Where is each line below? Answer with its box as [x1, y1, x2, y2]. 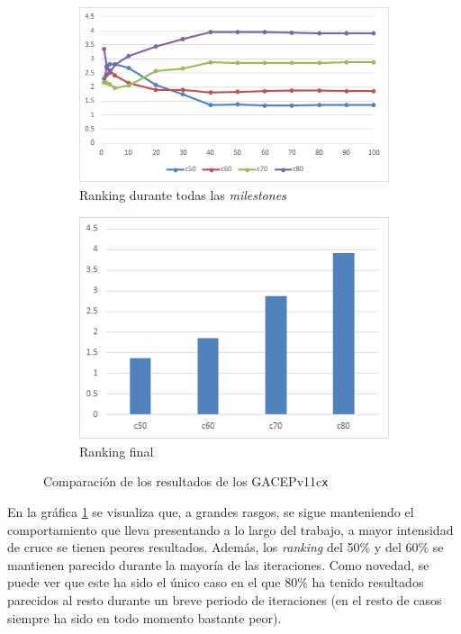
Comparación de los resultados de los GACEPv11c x [43, 472, 329, 491]
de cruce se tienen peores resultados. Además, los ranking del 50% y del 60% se [7, 538, 444, 557]
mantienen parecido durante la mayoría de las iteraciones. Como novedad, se [7, 555, 429, 574]
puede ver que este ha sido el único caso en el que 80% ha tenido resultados [7, 573, 424, 592]
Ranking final [79, 441, 154, 460]
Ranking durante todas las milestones [79, 185, 286, 204]
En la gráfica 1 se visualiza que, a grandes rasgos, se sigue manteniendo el [7, 503, 414, 521]
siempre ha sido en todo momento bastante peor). [7, 608, 282, 627]
